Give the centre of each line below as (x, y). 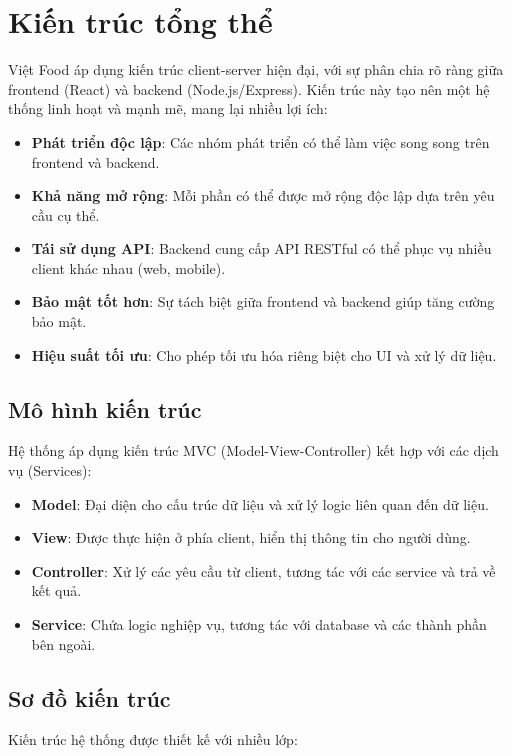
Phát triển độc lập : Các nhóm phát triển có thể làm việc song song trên (260, 141)
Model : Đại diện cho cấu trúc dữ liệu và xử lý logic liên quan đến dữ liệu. (260, 503)
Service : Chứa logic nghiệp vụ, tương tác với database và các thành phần (259, 624)
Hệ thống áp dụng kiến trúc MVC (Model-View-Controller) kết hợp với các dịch (253, 450)
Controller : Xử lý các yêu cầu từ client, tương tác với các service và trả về (263, 570)
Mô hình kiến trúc (105, 408)
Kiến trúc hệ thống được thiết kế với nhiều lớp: (153, 739)
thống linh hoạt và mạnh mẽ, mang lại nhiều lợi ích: (168, 108)
